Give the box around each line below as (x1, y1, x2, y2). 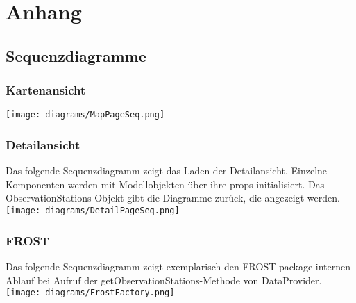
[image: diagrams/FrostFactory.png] (6, 288, 175, 298)
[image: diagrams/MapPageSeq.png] (6, 110, 165, 120)
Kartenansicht (6, 81, 86, 99)
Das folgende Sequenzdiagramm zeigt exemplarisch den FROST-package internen (6, 259, 351, 273)
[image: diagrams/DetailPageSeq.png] (6, 206, 180, 216)
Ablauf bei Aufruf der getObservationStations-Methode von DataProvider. (6, 272, 322, 287)
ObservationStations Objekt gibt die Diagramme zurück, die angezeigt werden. (6, 190, 340, 205)
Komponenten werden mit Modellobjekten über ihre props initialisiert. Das (6, 177, 325, 191)
